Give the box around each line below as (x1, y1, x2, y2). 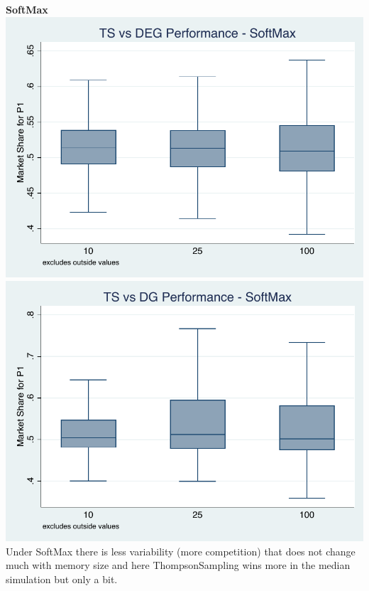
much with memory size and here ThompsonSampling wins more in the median (6, 558, 351, 573)
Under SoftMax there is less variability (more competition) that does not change (6, 543, 356, 558)
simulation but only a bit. (6, 572, 118, 587)
